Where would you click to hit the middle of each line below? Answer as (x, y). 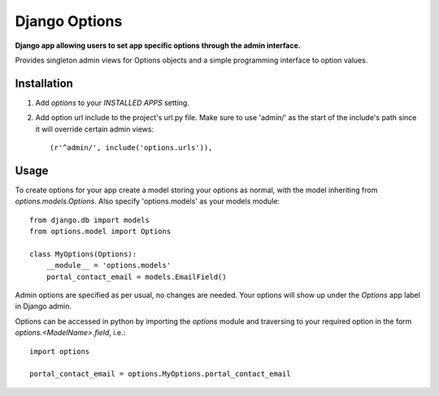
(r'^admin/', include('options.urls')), (131, 148)
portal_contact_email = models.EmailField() (136, 277)
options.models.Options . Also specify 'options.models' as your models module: (148, 201)
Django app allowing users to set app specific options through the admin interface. (158, 45)
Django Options (69, 21)
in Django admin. (43, 306)
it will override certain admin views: (95, 129)
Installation (44, 83)
